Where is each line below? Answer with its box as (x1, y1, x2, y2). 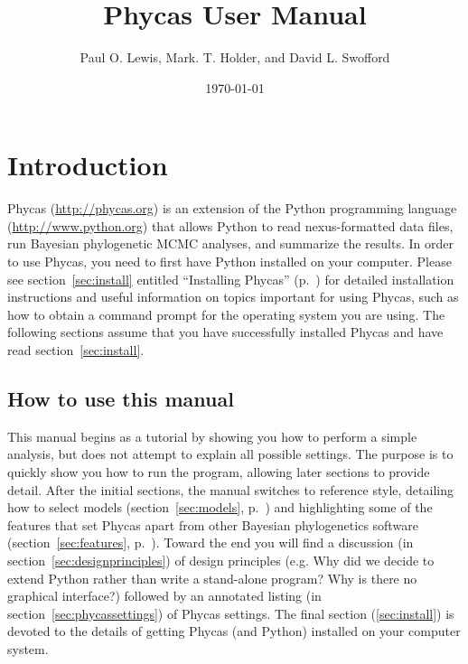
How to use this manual (7, 384, 234, 412)
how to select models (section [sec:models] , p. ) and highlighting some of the (7, 498, 433, 517)
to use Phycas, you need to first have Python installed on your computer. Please (7, 252, 452, 271)
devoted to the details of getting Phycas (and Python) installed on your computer (7, 622, 461, 641)
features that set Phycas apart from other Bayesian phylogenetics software (7, 515, 418, 534)
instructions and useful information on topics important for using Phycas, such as (7, 287, 459, 306)
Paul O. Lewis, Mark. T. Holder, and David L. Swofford (80, 48, 390, 67)
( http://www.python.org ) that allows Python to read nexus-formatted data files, (7, 216, 454, 235)
